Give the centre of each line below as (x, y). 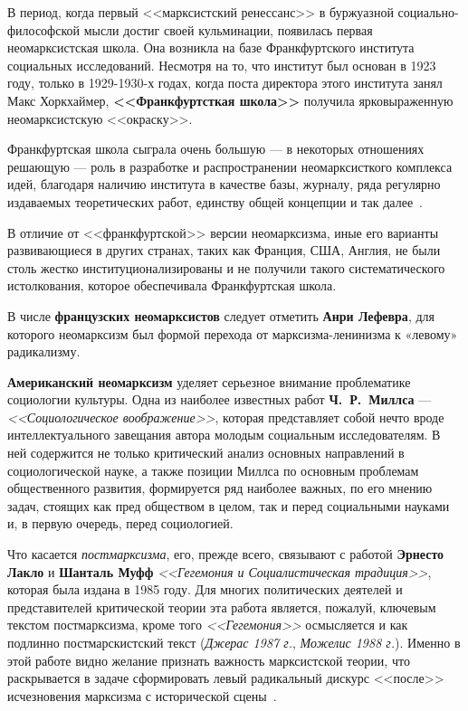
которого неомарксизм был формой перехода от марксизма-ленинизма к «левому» (233, 333)
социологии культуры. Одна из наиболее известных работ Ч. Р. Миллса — (220, 399)
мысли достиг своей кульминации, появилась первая (228, 29)
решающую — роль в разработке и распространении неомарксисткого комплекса (230, 166)
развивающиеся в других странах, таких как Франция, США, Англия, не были (224, 250)
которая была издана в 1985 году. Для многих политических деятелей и (205, 589)
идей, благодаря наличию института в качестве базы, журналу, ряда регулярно (224, 184)
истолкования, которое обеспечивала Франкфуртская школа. (172, 285)
